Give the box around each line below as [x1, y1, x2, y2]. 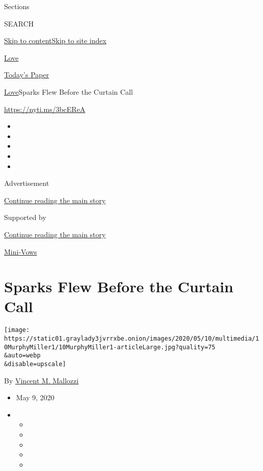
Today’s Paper [4, 69, 49, 80]
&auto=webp [4, 352, 41, 359]
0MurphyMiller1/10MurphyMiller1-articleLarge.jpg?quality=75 [4, 343, 216, 351]
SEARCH [4, 18, 34, 29]
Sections [4, 1, 30, 11]
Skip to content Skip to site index [4, 35, 107, 46]
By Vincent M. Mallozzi [4, 375, 79, 385]
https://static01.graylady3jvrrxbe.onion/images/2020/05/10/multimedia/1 [4, 335, 259, 343]
